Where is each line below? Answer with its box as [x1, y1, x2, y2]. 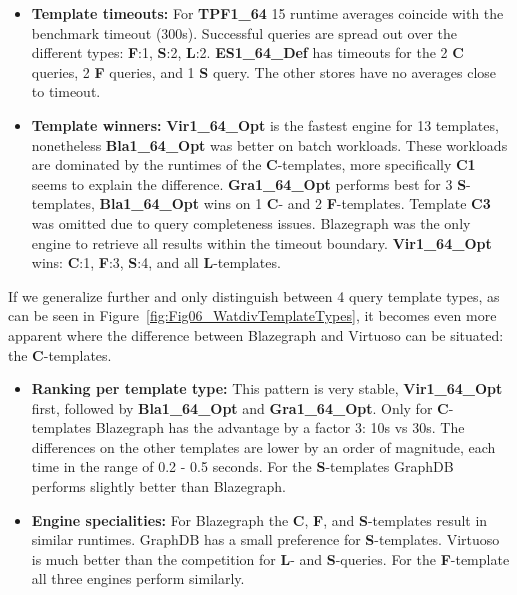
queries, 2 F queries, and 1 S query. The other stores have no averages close [31, 61, 497, 82]
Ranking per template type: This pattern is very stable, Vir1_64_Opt [31, 378, 503, 399]
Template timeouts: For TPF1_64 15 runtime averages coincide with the [31, 3, 504, 23]
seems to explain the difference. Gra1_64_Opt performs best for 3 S [31, 173, 467, 194]
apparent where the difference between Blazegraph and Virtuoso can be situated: [8, 324, 504, 345]
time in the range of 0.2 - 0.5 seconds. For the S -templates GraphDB [31, 456, 454, 477]
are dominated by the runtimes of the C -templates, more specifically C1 [31, 154, 476, 175]
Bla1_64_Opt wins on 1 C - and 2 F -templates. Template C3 [99, 193, 491, 214]
